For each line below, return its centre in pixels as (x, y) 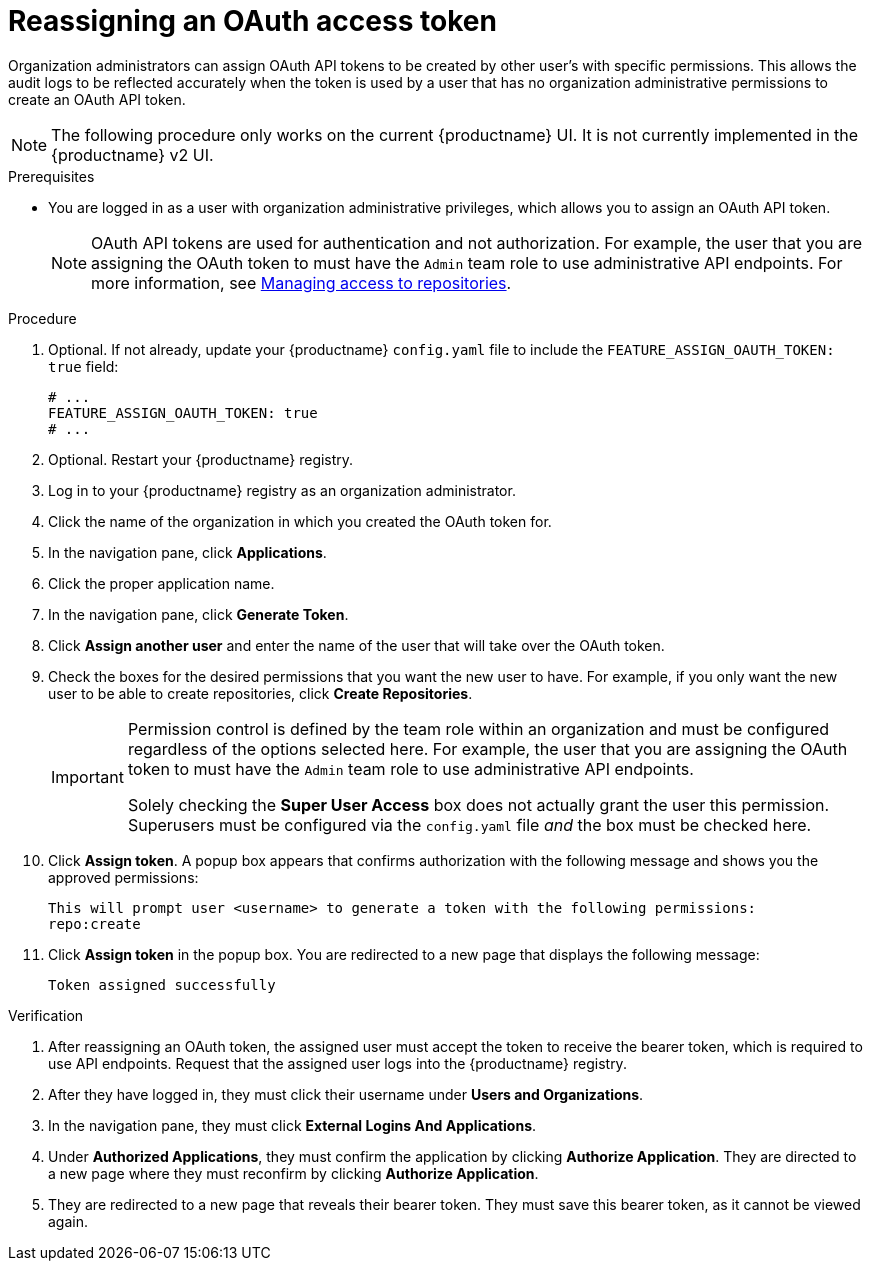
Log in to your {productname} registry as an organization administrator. (282, 490)
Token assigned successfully (162, 984)
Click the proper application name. (161, 583)
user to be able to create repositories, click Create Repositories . (260, 693)
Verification (46, 1015)
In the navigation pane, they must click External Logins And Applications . (292, 1125)
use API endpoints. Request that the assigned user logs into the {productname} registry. (337, 1063)
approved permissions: (123, 877)
